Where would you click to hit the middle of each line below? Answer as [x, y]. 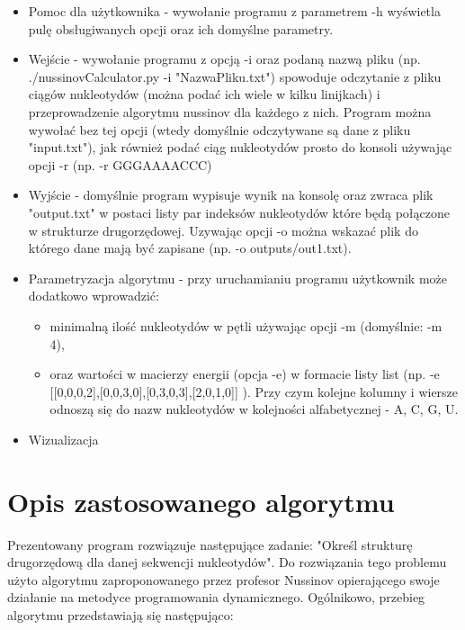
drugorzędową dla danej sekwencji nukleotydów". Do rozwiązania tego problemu [227, 562]
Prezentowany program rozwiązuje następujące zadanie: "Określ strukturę [210, 544]
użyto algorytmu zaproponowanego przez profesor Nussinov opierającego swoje [224, 579]
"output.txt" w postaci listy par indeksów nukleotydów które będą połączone [239, 212]
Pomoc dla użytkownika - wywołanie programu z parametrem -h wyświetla [234, 11]
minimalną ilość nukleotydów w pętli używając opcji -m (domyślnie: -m [246, 325]
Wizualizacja [63, 439]
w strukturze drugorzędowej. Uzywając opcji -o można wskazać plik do [223, 230]
